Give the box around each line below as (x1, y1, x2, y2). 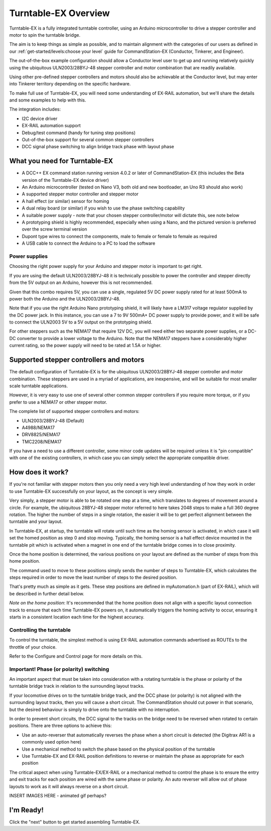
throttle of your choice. (9, 644, 57, 650)
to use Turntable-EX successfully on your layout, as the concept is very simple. (9, 488, 173, 494)
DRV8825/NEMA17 (22, 432, 61, 438)
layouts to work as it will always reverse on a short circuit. (9, 783, 129, 789)
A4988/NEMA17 (22, 425, 55, 431)
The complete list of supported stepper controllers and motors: (9, 408, 140, 414)
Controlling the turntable (9, 626, 71, 633)
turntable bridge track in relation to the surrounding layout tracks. (9, 683, 145, 689)
